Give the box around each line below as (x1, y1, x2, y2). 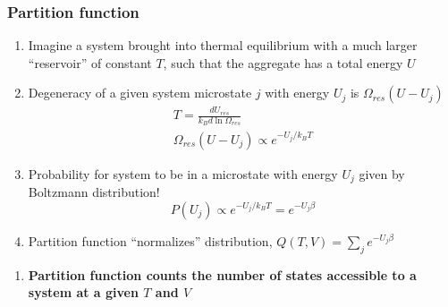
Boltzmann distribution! (28, 183, 160, 201)
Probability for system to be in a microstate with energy (28, 164, 338, 183)
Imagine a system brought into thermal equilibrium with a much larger (28, 36, 418, 55)
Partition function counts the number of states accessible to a (28, 265, 417, 284)
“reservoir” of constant (28, 53, 152, 72)
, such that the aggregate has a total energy (163, 53, 403, 72)
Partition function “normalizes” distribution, (28, 231, 273, 250)
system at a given (28, 283, 139, 302)
